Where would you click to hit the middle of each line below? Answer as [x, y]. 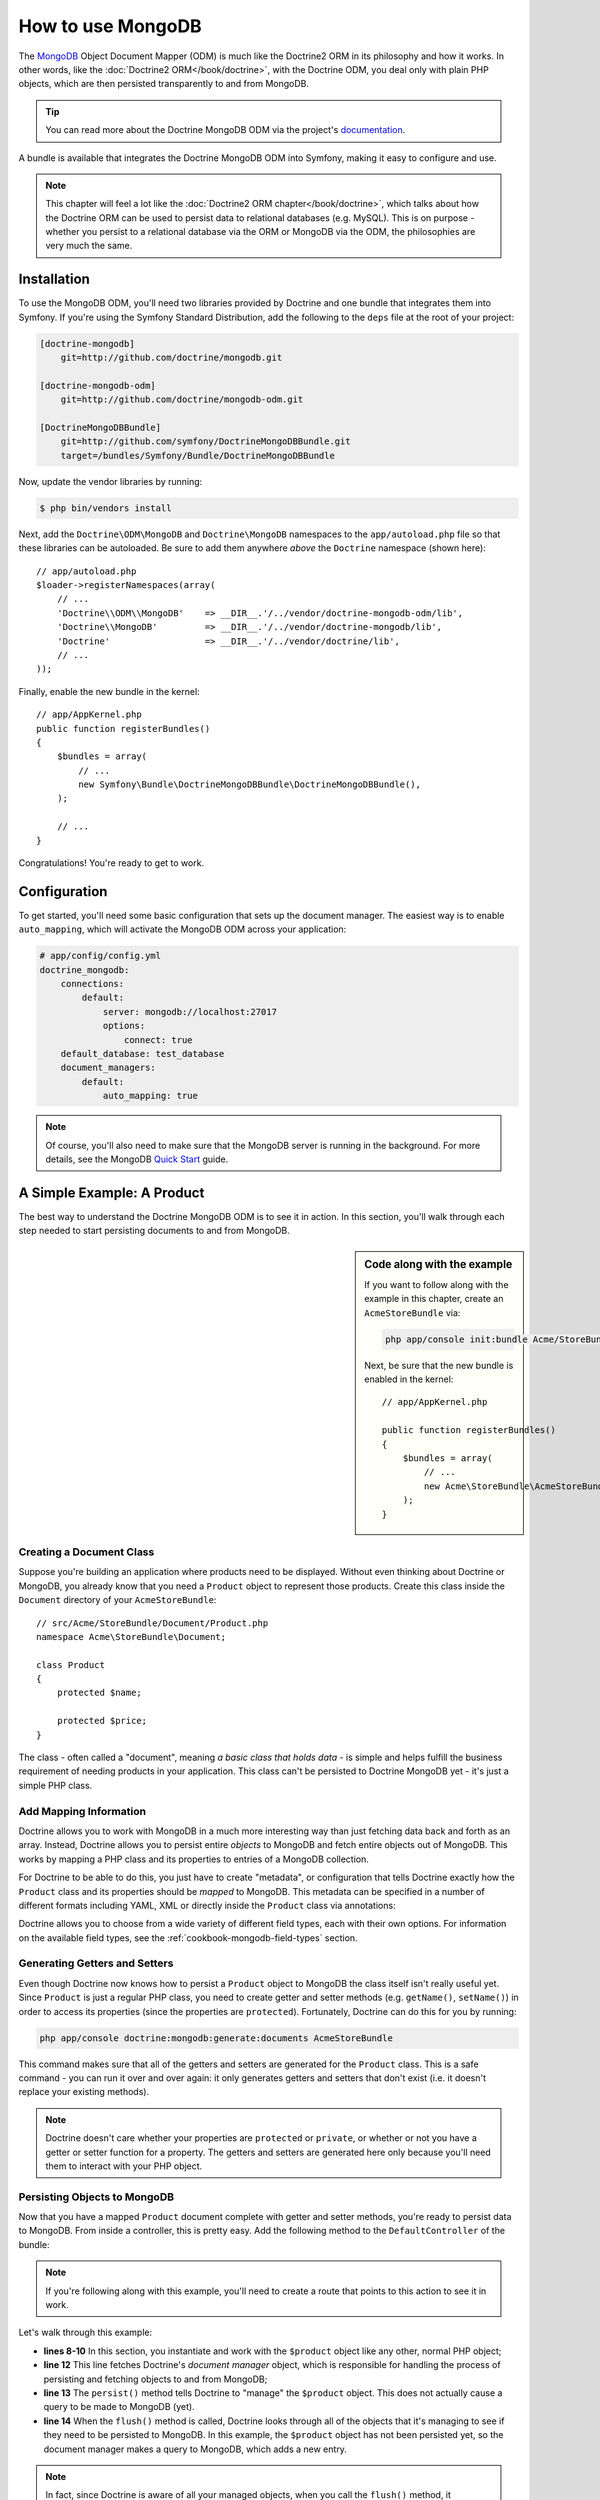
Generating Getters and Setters [96, 1963]
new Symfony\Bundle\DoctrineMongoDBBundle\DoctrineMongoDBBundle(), [250, 784]
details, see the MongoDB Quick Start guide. [137, 1159]
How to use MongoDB [110, 26]
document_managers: [108, 1068]
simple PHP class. [55, 1785]
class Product [70, 1664]
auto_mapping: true [150, 1096]
